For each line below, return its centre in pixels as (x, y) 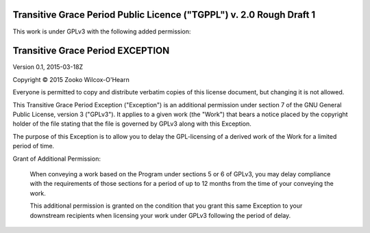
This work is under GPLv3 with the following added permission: (102, 31)
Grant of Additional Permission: (57, 159)
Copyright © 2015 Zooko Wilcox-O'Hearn (71, 79)
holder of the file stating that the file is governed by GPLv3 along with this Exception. (132, 124)
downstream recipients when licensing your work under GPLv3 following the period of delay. (160, 215)
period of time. (34, 146)
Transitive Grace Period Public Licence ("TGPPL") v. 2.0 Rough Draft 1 (164, 15)
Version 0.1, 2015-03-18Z (48, 67)
